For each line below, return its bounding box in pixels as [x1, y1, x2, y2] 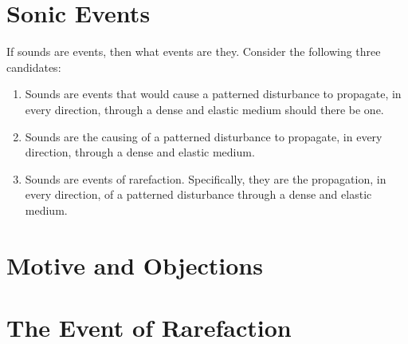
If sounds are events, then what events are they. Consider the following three [6, 43, 381, 60]
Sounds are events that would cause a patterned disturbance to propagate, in [25, 85, 402, 102]
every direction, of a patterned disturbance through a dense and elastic [25, 186, 372, 203]
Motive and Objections [6, 248, 263, 281]
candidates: [6, 58, 61, 75]
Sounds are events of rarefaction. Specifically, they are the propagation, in [25, 170, 386, 187]
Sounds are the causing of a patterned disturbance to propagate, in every [25, 128, 382, 144]
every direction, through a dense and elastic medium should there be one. [25, 101, 384, 117]
